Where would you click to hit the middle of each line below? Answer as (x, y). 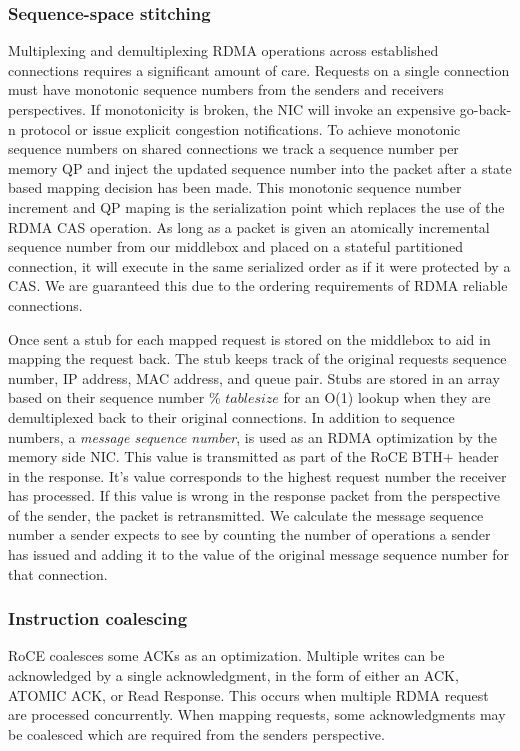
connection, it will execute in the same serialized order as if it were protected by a (259, 265)
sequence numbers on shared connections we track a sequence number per (233, 148)
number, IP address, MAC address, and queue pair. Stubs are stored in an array (254, 377)
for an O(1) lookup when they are (387, 397)
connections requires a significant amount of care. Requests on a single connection (259, 69)
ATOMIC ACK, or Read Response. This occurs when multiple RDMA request (248, 694)
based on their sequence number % (114, 397)
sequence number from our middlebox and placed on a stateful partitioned (235, 246)
